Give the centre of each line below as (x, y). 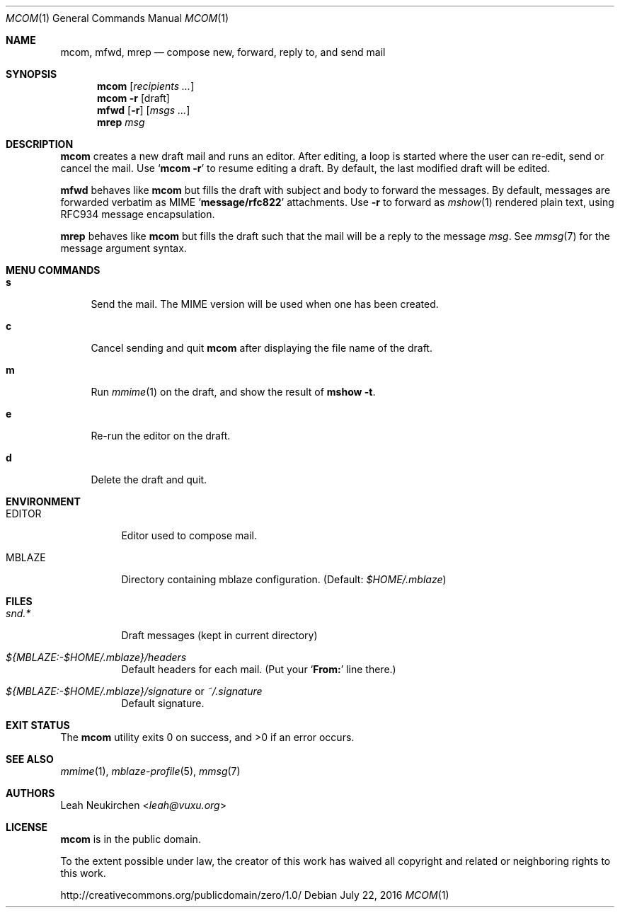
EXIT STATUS (38, 725)
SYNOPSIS (31, 74)
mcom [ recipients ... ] (146, 86)
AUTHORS (30, 793)
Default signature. (163, 703)
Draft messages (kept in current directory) (219, 635)
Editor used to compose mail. (189, 535)
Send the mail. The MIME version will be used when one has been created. (265, 304)
